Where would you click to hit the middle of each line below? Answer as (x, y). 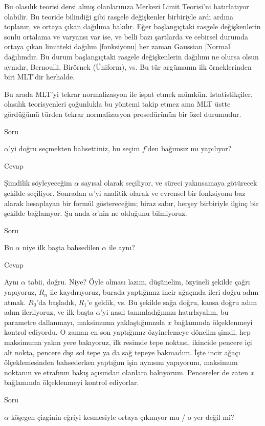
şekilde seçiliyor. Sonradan (45, 192)
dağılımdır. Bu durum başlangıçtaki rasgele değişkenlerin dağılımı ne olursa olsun (131, 56)
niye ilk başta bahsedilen (61, 247)
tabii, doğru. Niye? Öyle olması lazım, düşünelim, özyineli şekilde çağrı (139, 282)
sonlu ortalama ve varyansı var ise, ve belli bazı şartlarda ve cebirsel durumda (126, 36)
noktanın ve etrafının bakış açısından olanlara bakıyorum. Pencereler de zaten (126, 372)
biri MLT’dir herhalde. (40, 77)
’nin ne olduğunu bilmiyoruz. (142, 213)
